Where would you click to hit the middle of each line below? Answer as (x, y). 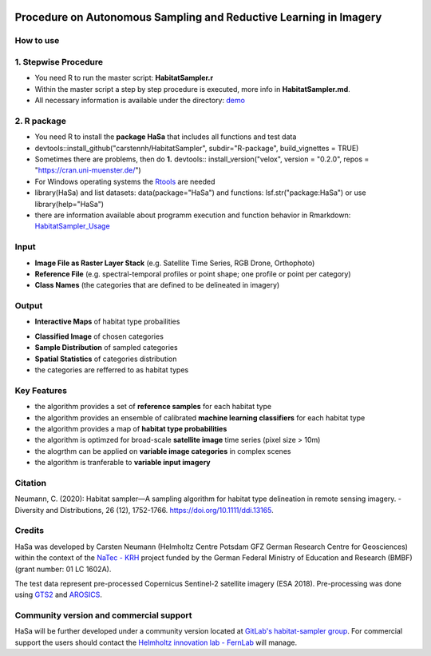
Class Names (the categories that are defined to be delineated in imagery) (157, 285)
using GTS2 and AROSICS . (59, 594)
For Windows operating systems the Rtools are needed (125, 181)
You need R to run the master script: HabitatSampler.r (124, 78)
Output (29, 306)
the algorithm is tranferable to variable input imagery (123, 463)
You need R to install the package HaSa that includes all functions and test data (166, 137)
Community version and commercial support (103, 615)
